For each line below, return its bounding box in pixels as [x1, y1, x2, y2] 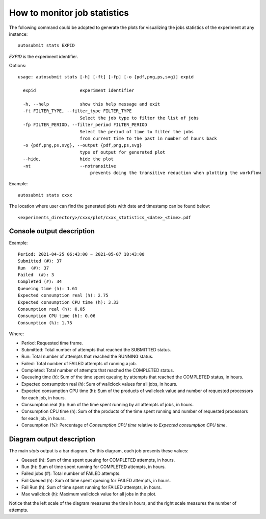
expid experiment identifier [23, 88, 134, 93]
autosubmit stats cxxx [18, 192, 73, 198]
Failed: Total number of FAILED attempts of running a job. [21, 360, 137, 366]
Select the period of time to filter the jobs [80, 129, 194, 134]
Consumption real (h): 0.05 [18, 306, 85, 312]
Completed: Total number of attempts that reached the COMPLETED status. [21, 368, 174, 373]
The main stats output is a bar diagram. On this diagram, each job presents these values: [9, 448, 188, 454]
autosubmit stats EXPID [18, 43, 75, 49]
